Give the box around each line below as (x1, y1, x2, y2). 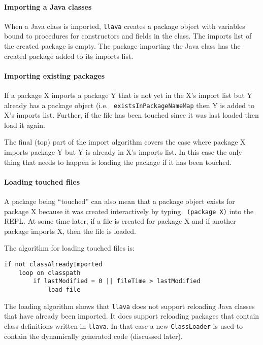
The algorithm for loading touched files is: (4, 243, 135, 253)
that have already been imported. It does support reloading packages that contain (4, 310, 259, 321)
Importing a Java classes (4, 1, 92, 12)
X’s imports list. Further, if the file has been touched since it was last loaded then (4, 110, 259, 120)
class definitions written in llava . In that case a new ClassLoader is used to (4, 320, 243, 331)
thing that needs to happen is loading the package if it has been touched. (4, 156, 232, 167)
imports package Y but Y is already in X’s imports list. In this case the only (4, 147, 242, 157)
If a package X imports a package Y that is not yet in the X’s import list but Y (4, 90, 252, 100)
